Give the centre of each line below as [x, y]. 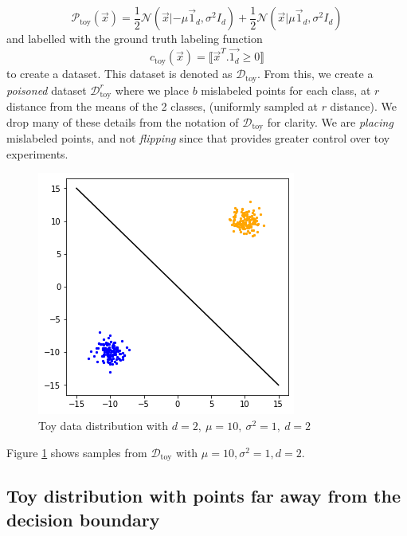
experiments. [37, 153]
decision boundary [83, 519]
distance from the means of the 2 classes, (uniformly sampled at [162, 106]
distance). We [363, 106]
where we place [152, 90]
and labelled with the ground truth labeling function [135, 39]
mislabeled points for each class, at [286, 90]
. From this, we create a [315, 74]
